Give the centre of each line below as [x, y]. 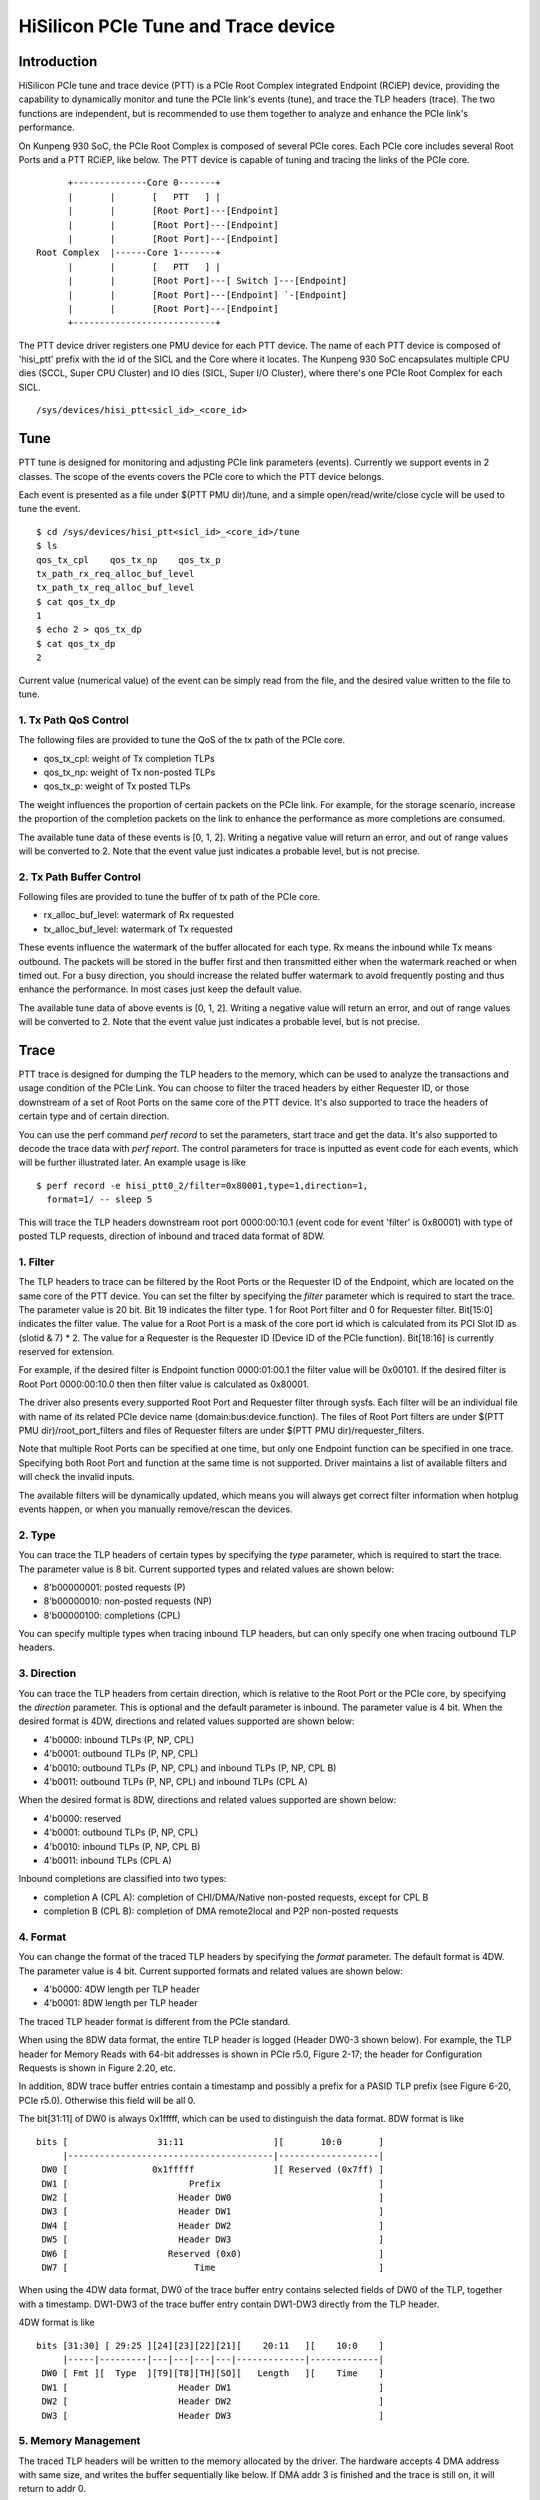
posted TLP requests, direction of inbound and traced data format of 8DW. [171, 1236]
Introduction [58, 61]
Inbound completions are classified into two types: [122, 1879]
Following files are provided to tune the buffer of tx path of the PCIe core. [169, 897]
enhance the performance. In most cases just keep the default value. [160, 989]
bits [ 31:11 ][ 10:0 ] [210, 2141]
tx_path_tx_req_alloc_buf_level [115, 588]
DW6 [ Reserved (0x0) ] [213, 2253]
